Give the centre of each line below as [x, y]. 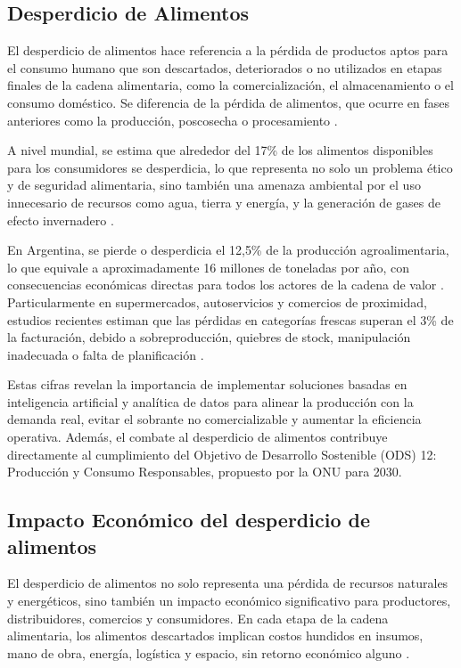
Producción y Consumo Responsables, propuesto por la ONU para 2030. [205, 472]
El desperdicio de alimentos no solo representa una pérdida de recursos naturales [228, 583]
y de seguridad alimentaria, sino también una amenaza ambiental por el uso [214, 185]
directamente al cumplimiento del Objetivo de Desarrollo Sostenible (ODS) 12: [222, 454]
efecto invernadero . [61, 220]
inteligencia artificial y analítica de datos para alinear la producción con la [210, 401]
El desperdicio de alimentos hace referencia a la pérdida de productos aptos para [228, 50]
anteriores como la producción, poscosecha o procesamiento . [173, 120]
